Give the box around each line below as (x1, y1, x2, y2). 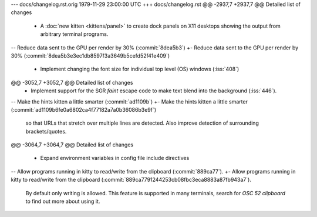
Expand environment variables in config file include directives (40, 155, 190, 162)
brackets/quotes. (25, 128, 67, 135)
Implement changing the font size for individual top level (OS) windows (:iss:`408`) (40, 65, 240, 73)
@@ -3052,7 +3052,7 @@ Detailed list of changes (11, 79, 133, 86)
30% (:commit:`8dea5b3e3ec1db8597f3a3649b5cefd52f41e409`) (11, 52, 170, 59)
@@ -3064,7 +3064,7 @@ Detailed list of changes (11, 141, 134, 148)
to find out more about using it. (25, 198, 100, 205)
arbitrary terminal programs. (40, 31, 109, 38)
